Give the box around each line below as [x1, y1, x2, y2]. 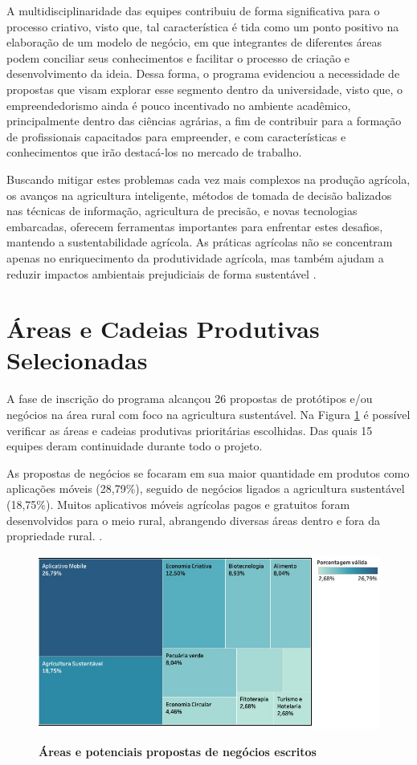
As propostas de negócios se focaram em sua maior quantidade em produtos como [6, 464, 410, 481]
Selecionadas [6, 344, 148, 376]
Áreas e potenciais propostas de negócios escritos [39, 743, 317, 759]
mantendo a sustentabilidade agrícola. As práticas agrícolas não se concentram [6, 234, 393, 250]
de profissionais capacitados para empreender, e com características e [6, 128, 346, 144]
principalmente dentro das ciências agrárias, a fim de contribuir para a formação [6, 112, 402, 129]
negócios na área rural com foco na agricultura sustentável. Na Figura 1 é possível [6, 406, 411, 422]
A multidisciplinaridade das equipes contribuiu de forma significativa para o [6, 2, 380, 18]
